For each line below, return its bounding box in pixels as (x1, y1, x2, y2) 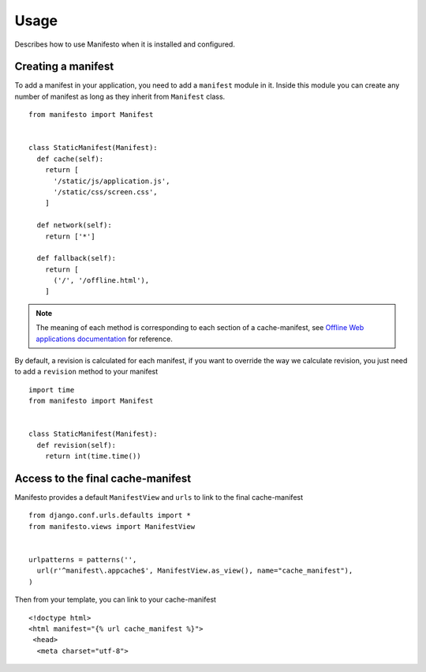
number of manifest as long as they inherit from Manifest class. (14, 92, 226, 101)
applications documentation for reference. (35, 334, 173, 344)
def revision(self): (36, 441, 117, 449)
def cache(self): (36, 154, 104, 163)
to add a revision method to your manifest (14, 367, 159, 377)
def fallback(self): (36, 253, 117, 263)
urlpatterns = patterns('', (28, 555, 137, 565)
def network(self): (36, 221, 112, 230)
